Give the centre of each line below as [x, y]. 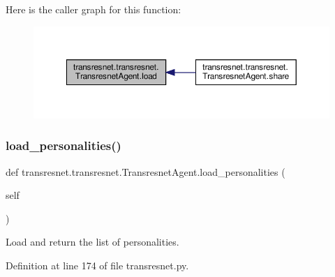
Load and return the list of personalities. [92, 242]
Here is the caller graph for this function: [94, 9]
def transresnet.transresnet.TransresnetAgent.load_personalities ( [146, 171]
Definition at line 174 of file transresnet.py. [97, 265]
